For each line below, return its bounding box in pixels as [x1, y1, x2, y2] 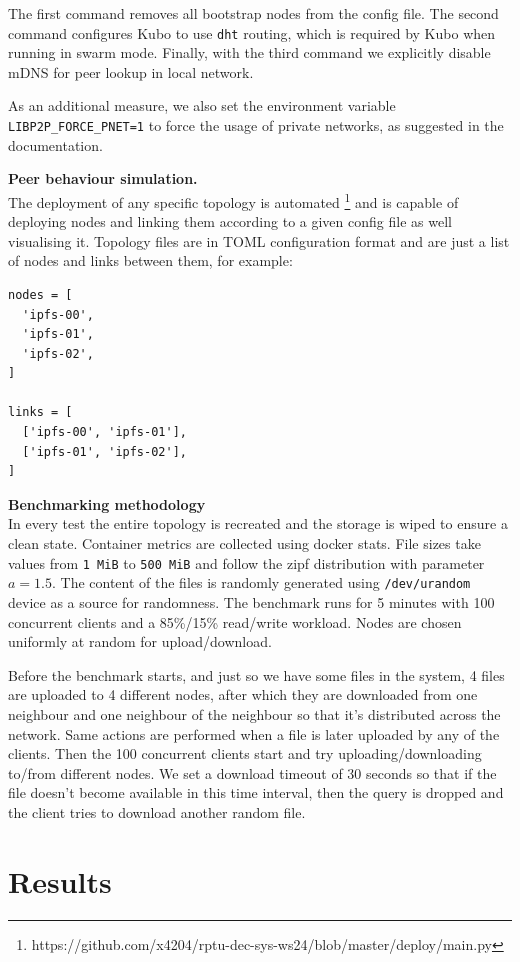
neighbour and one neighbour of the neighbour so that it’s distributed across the [8, 703, 501, 724]
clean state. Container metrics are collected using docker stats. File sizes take [8, 533, 481, 554]
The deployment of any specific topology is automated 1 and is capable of [8, 188, 459, 212]
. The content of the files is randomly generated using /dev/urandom [51, 572, 471, 593]
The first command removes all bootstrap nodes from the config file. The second [8, 3, 499, 23]
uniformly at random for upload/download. [8, 631, 272, 652]
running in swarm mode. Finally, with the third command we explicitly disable [8, 42, 491, 63]
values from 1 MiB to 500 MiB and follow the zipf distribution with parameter [8, 552, 485, 573]
